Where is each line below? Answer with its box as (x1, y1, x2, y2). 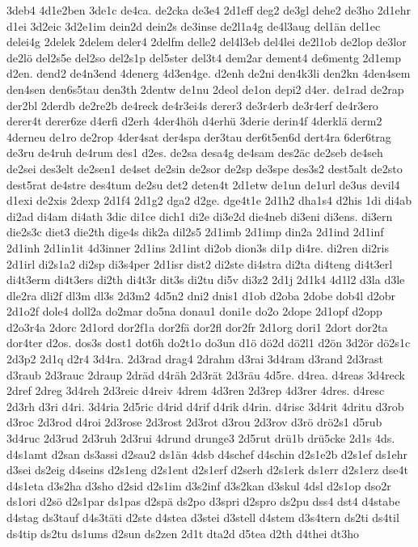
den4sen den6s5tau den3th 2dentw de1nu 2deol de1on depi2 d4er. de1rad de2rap (6, 80, 404, 97)
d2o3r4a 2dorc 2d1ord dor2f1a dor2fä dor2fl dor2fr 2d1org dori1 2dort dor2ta (6, 318, 388, 335)
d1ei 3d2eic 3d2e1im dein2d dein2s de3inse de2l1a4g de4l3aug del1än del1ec (6, 17, 381, 34)
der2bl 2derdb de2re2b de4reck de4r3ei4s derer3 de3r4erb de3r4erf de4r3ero (6, 96, 378, 113)
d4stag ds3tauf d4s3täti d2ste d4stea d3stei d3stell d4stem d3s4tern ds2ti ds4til (6, 509, 399, 525)
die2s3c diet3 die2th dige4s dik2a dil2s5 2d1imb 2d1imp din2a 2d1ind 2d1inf (6, 223, 384, 240)
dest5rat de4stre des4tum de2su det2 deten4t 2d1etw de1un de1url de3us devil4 (6, 176, 400, 193)
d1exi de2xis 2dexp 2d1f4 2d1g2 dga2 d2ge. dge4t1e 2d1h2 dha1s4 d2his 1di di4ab (6, 192, 412, 209)
